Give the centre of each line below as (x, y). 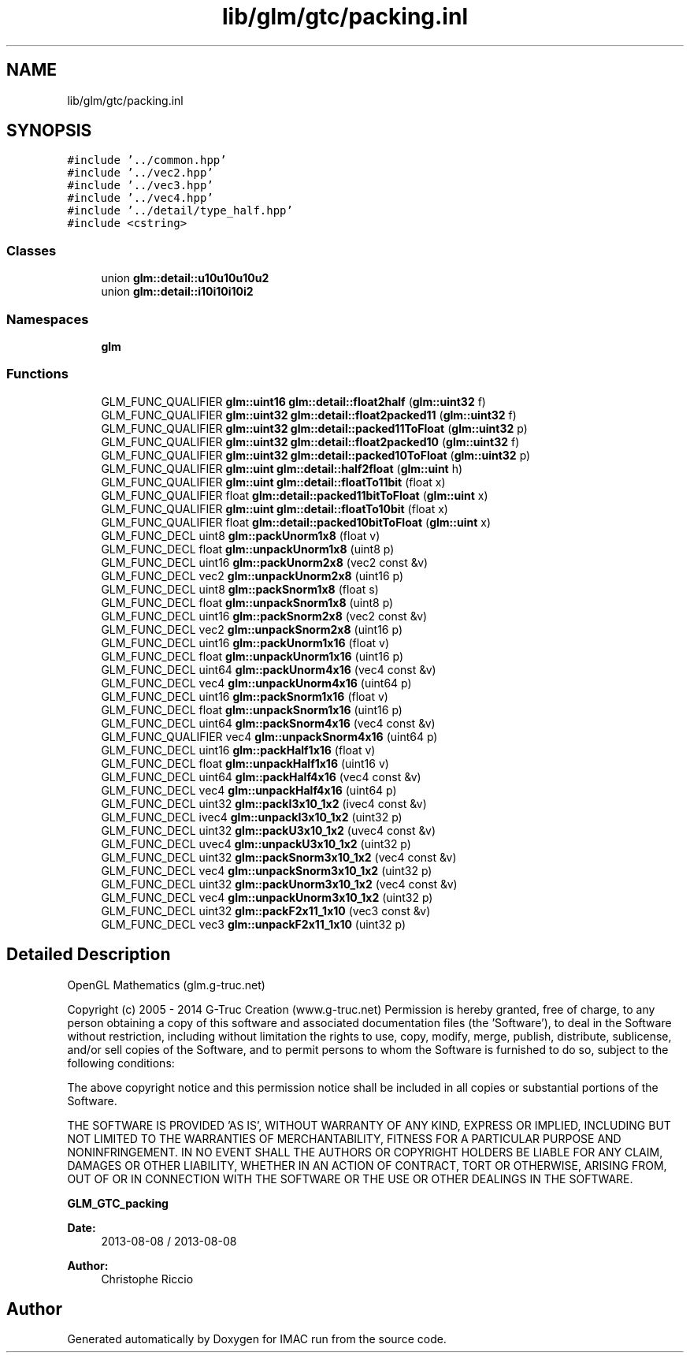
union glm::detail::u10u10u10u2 (185, 278)
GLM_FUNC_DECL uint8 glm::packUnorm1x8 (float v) (241, 535)
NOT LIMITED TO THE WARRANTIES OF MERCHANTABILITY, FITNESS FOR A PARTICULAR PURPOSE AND (344, 1138)
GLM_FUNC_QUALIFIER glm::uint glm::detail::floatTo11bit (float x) (273, 482)
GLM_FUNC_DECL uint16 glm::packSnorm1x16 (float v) (245, 696)
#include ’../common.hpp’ (147, 160)
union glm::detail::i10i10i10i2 (177, 292)
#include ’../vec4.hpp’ (140, 198)
